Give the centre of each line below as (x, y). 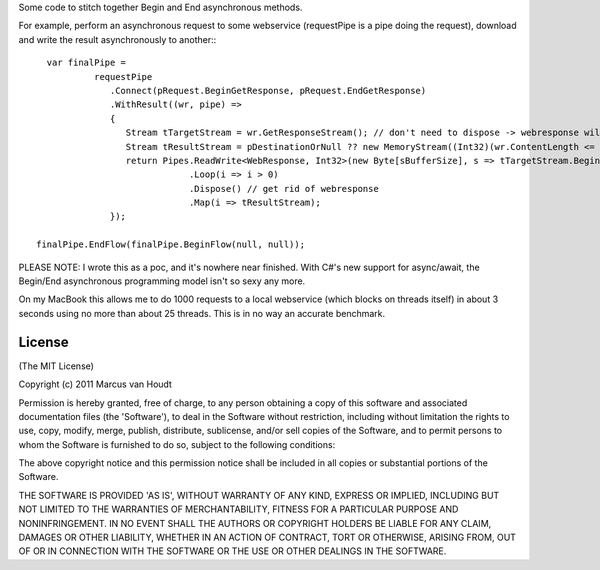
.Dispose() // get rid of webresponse (283, 188)
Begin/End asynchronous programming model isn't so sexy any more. (162, 281)
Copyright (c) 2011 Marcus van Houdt (95, 384)
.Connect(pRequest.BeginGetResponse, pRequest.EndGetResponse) (268, 90)
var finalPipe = (86, 63)
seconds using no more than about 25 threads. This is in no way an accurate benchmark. (202, 313)
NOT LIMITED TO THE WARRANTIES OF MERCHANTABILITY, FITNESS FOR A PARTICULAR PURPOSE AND (238, 509)
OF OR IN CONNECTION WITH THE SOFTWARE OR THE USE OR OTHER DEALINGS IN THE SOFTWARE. (232, 551)
